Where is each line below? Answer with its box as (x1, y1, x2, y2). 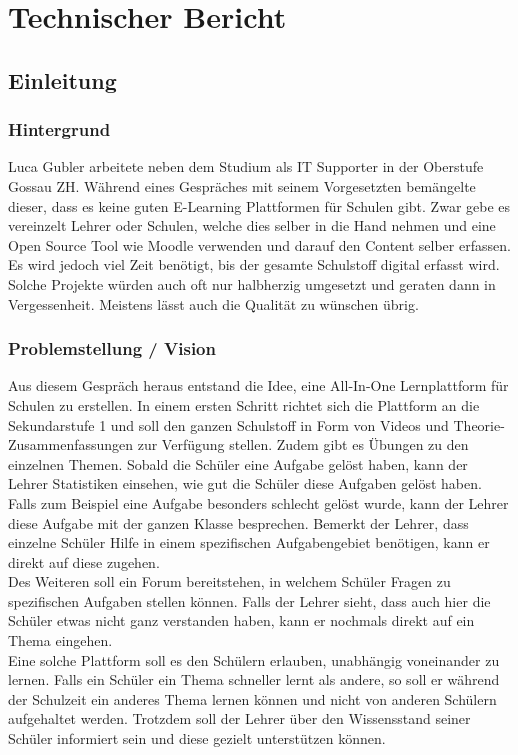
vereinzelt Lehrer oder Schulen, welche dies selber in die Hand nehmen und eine (8, 215, 496, 236)
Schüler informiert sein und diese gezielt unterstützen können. (8, 728, 386, 749)
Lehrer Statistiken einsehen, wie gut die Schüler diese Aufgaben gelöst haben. (8, 473, 482, 494)
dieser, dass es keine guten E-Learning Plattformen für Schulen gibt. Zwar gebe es (8, 195, 511, 216)
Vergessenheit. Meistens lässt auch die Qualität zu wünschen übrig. (8, 293, 419, 314)
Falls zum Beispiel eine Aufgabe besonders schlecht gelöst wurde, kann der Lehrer (8, 492, 509, 513)
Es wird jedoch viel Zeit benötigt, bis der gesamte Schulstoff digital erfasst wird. (8, 254, 500, 275)
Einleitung (8, 64, 117, 95)
